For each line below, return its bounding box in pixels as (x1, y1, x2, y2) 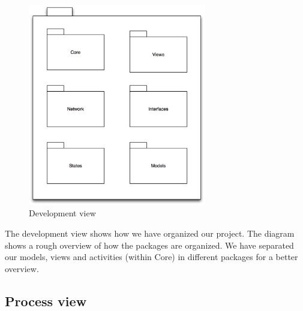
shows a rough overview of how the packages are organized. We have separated (5, 238, 294, 251)
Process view (5, 291, 87, 310)
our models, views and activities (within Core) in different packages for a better (5, 250, 298, 263)
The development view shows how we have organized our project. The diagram (5, 227, 295, 239)
